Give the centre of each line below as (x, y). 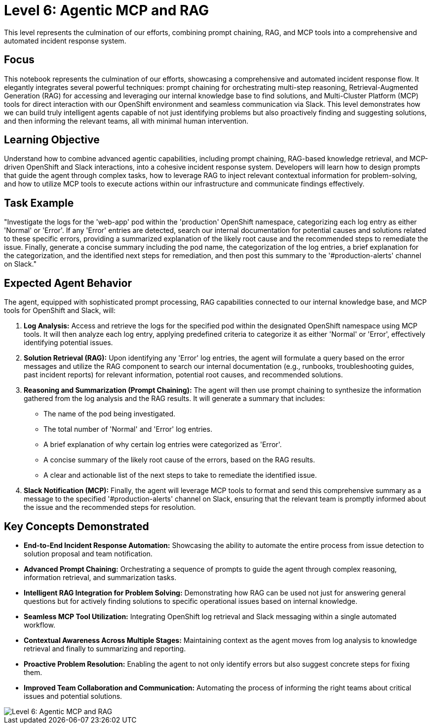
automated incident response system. (65, 41)
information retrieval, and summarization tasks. (100, 577)
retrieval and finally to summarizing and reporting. (105, 648)
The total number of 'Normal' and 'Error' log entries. (128, 429)
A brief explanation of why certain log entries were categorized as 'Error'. (163, 445)
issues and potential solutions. (73, 696)
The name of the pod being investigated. (110, 414)
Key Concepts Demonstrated (77, 526)
